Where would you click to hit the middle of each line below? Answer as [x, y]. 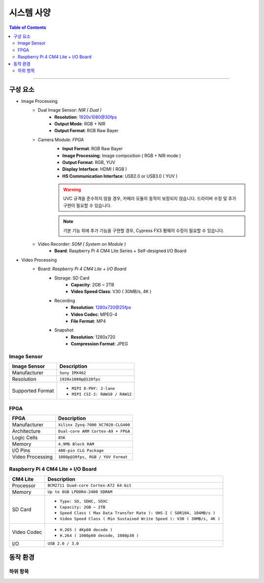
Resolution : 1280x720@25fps [101, 307]
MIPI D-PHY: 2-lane [93, 388]
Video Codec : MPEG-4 [94, 314]
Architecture [26, 431]
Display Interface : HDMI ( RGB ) [95, 169]
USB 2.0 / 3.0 [63, 544]
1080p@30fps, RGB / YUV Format [93, 457]
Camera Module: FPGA [61, 140]
